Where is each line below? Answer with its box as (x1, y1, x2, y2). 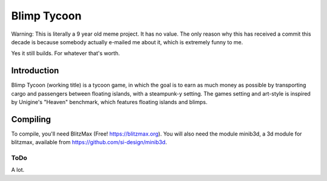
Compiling (11, 114, 51, 124)
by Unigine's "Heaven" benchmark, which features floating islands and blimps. (11, 99, 208, 106)
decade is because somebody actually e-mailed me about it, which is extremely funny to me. (11, 38, 243, 45)
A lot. (11, 166, 24, 174)
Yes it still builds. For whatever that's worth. (11, 50, 121, 57)
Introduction (11, 65, 59, 76)
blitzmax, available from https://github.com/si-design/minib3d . (11, 139, 167, 146)
